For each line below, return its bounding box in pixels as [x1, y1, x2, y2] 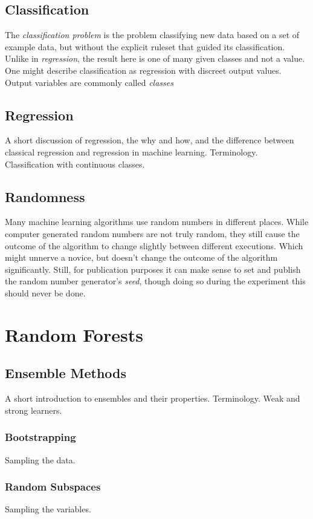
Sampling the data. [5, 453, 76, 466]
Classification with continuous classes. [5, 157, 145, 170]
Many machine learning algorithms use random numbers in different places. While [5, 215, 309, 228]
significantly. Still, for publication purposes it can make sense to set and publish [5, 263, 301, 275]
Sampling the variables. [5, 503, 91, 515]
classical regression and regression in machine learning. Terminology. [5, 145, 258, 158]
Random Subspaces [5, 479, 101, 494]
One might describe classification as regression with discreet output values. [5, 64, 282, 76]
